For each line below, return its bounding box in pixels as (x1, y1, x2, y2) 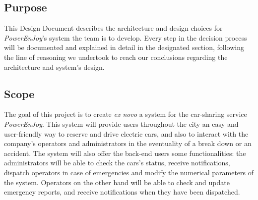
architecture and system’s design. (4, 61, 105, 72)
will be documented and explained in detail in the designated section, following (4, 42, 244, 52)
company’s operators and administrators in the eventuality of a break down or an (4, 138, 252, 149)
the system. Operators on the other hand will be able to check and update (4, 177, 230, 187)
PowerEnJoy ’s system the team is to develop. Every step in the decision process (4, 32, 247, 43)
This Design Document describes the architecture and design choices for (4, 23, 223, 33)
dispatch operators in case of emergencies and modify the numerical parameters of (4, 167, 254, 177)
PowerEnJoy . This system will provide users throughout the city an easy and (4, 118, 239, 129)
